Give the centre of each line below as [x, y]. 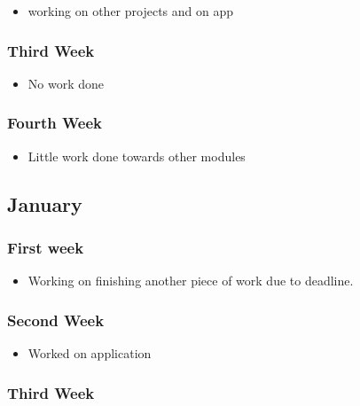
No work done [66, 83]
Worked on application [90, 353]
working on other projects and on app [131, 11]
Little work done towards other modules [137, 156]
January [45, 203]
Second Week [56, 320]
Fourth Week [55, 123]
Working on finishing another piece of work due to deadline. [191, 281]
